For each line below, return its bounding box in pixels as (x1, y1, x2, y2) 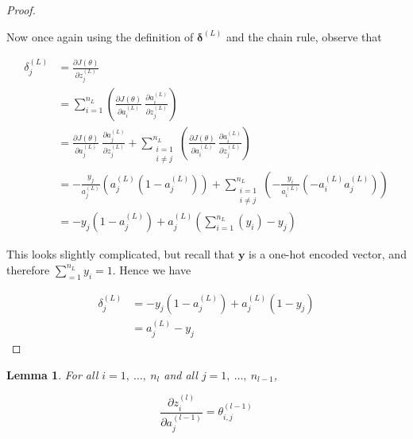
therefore (6, 261, 50, 278)
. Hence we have (112, 261, 191, 278)
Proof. (6, 2, 36, 17)
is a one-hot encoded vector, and (249, 246, 407, 262)
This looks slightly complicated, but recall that (6, 246, 235, 262)
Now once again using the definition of (6, 28, 194, 45)
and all (164, 366, 198, 383)
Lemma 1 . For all (6, 366, 98, 383)
